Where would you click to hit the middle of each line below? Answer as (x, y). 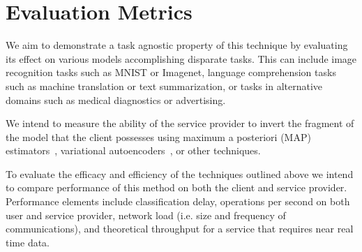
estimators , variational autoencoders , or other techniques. (133, 150)
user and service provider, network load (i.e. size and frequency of (146, 215)
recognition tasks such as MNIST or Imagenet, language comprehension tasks (171, 72)
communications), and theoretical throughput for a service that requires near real (180, 229)
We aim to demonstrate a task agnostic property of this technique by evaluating (177, 45)
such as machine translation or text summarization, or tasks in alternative (164, 86)
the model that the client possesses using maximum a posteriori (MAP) (158, 136)
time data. (28, 242)
